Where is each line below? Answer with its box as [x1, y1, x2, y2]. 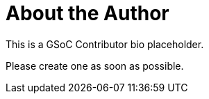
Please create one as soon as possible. [6, 59, 184, 72]
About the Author [6, 1, 169, 25]
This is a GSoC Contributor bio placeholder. [6, 38, 204, 50]
